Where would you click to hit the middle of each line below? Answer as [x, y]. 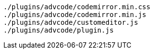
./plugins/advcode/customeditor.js [71, 22]
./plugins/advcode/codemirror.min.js [75, 15]
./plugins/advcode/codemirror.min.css [77, 7]
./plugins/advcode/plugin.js [59, 30]
